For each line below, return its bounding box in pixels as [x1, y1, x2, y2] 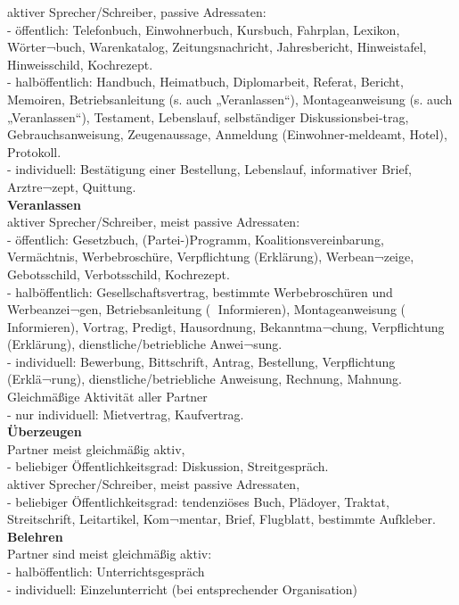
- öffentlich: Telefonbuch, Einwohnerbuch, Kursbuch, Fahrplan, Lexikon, [7, 20, 400, 38]
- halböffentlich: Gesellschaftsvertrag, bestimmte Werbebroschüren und [7, 282, 393, 301]
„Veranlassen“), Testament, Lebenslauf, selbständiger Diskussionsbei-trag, [7, 107, 409, 126]
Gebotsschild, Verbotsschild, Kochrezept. [7, 264, 230, 283]
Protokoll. [7, 142, 61, 161]
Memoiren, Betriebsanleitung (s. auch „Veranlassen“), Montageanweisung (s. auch [7, 89, 453, 108]
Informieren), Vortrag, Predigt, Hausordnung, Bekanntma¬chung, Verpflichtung [7, 317, 445, 336]
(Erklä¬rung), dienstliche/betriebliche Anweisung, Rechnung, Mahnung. [7, 369, 402, 388]
